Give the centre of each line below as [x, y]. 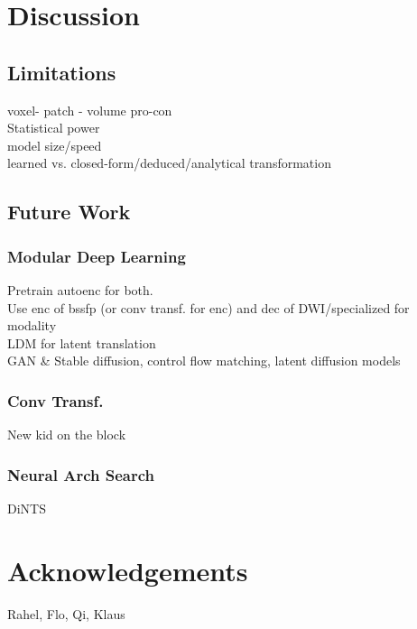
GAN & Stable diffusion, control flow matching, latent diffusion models [204, 361]
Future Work [69, 212]
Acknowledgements [128, 570]
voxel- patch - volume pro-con [90, 110]
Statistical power [54, 128]
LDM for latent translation [82, 342]
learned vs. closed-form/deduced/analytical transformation [169, 163]
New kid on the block [67, 435]
